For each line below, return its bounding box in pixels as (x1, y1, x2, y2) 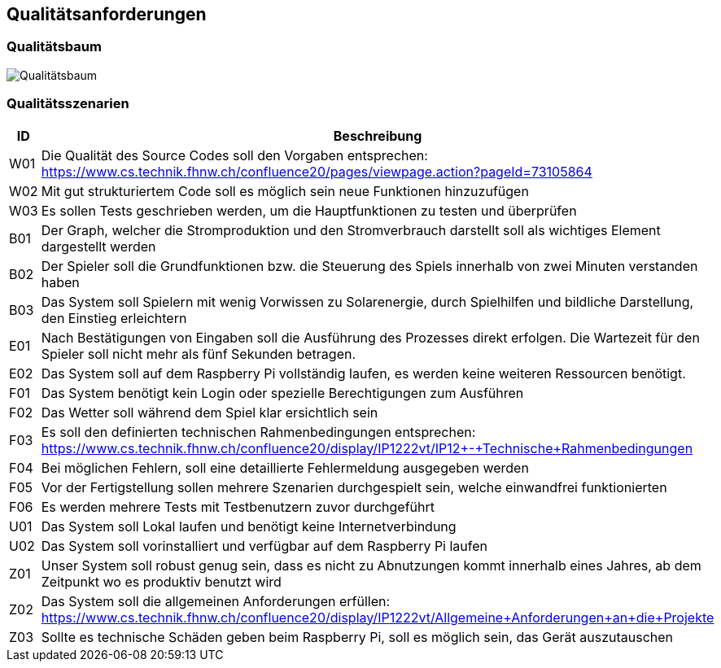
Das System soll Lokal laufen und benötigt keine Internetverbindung (41, 517, 457, 535)
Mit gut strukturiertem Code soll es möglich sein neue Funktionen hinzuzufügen (41, 182, 529, 199)
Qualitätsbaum (7, 38, 102, 55)
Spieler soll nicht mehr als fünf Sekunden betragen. (41, 345, 356, 362)
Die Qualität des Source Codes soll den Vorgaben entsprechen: (41, 146, 428, 164)
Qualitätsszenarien (7, 95, 129, 112)
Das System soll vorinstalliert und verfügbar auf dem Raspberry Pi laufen (41, 537, 488, 554)
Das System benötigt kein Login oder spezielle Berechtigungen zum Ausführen (41, 384, 524, 401)
